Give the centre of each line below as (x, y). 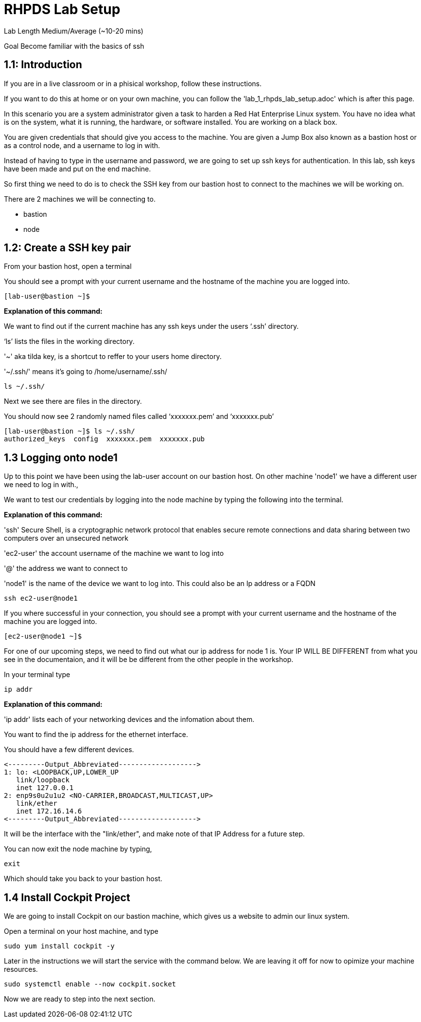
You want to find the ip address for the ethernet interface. (96, 735)
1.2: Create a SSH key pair (68, 248)
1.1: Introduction (43, 65)
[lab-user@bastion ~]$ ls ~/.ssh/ (70, 431)
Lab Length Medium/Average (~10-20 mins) (74, 31)
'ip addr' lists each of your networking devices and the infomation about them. (129, 719)
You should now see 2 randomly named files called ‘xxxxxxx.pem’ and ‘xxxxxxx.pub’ (139, 416)
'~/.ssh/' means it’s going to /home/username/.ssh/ (86, 372)
